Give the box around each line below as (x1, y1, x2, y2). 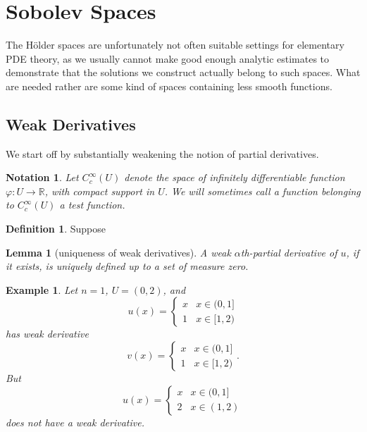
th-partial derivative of (240, 245, 337, 259)
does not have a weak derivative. (6, 414, 144, 429)
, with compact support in (44, 183, 155, 198)
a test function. (59, 197, 125, 212)
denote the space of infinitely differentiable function (124, 170, 345, 185)
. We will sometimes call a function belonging (164, 183, 361, 198)
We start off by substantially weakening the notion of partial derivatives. (6, 146, 319, 161)
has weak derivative (6, 326, 89, 341)
